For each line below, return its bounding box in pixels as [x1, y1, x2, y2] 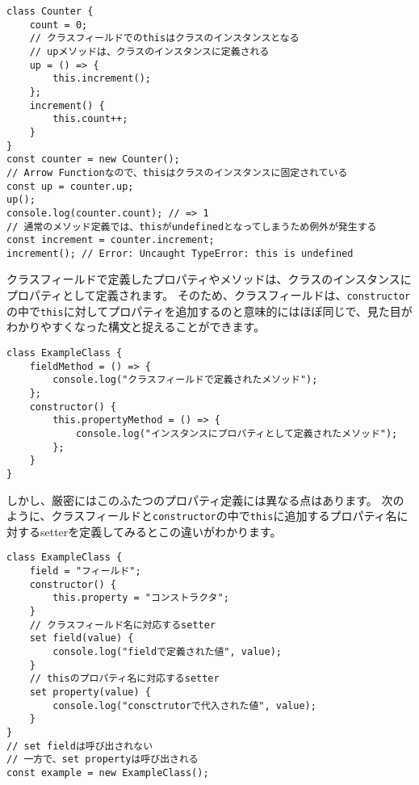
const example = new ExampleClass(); [6, 766, 209, 779]
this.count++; [52, 113, 128, 125]
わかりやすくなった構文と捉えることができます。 [6, 318, 266, 335]
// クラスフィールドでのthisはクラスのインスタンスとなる [29, 32, 300, 44]
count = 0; [29, 19, 88, 31]
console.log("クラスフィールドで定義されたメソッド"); [52, 374, 318, 386]
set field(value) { [29, 632, 134, 644]
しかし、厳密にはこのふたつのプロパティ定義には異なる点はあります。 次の [6, 491, 404, 508]
